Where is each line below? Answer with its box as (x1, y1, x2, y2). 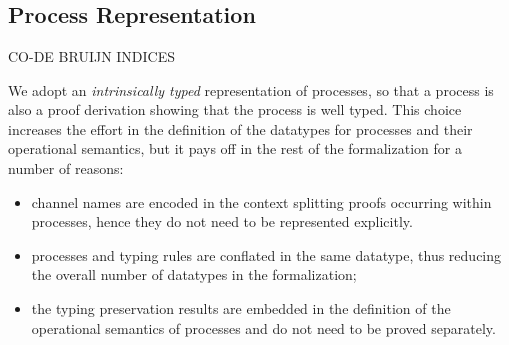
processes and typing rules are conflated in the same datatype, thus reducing (31, 244, 502, 265)
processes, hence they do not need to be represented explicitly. (31, 211, 413, 232)
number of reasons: (8, 157, 124, 178)
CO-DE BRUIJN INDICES (8, 45, 176, 66)
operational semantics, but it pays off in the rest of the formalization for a (8, 138, 462, 159)
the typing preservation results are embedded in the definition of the (31, 297, 451, 318)
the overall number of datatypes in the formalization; (31, 264, 357, 285)
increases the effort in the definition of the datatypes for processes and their (8, 118, 473, 139)
